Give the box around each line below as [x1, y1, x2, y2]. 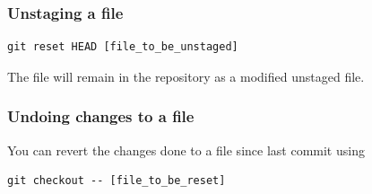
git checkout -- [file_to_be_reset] [7, 174, 226, 188]
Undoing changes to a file [7, 105, 195, 128]
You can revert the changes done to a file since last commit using [7, 140, 365, 159]
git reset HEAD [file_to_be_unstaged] [7, 40, 238, 54]
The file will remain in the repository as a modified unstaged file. [7, 66, 365, 85]
